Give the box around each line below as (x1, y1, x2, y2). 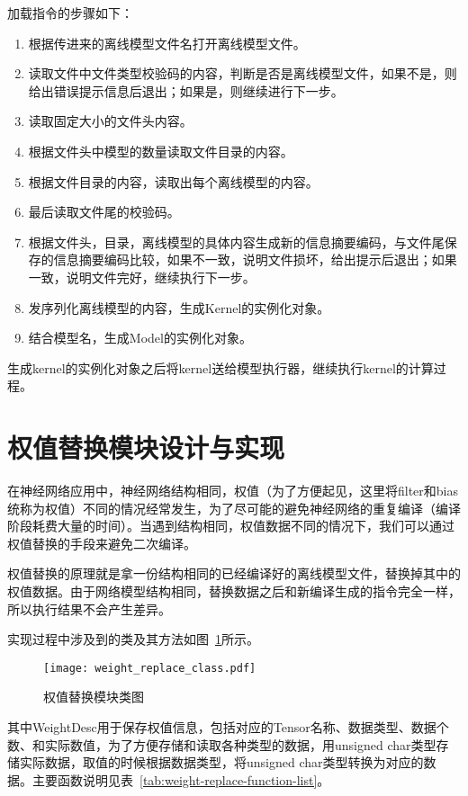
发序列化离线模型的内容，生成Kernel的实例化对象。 (28, 298, 330, 317)
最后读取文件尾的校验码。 (28, 202, 180, 221)
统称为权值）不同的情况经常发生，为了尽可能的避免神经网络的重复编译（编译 (7, 498, 461, 517)
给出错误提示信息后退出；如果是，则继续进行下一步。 (28, 81, 344, 100)
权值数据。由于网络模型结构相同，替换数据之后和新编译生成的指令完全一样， (7, 582, 461, 600)
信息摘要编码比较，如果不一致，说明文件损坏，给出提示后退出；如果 (53, 250, 457, 269)
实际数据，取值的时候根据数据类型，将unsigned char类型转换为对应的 (19, 753, 424, 772)
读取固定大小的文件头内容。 (28, 112, 193, 130)
